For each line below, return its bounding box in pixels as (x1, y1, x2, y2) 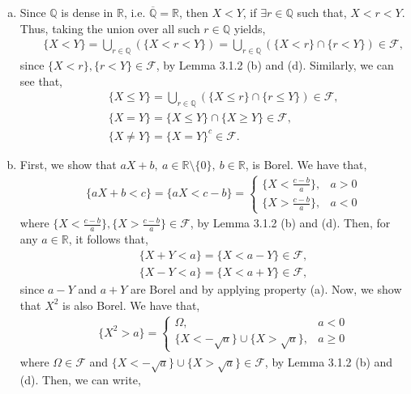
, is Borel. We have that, (245, 155, 367, 172)
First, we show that (19, 155, 117, 172)
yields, (233, 19, 266, 36)
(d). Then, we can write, (19, 371, 141, 388)
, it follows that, (68, 231, 148, 248)
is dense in (61, 4, 113, 20)
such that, (297, 4, 347, 20)
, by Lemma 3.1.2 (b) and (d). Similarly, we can (156, 57, 394, 74)
